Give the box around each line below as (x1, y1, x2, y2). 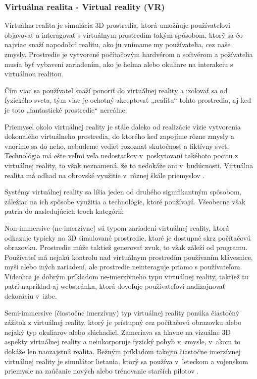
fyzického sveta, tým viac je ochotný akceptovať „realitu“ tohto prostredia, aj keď (4, 95, 252, 105)
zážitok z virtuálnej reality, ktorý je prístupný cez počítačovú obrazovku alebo (4, 317, 242, 327)
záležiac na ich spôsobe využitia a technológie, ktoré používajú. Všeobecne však (4, 196, 246, 206)
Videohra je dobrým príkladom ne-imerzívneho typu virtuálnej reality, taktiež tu (4, 271, 249, 281)
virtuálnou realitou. (4, 68, 63, 79)
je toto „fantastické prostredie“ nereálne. (4, 104, 127, 115)
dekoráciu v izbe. (4, 291, 57, 301)
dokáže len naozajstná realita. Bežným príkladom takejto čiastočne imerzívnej (4, 346, 241, 357)
